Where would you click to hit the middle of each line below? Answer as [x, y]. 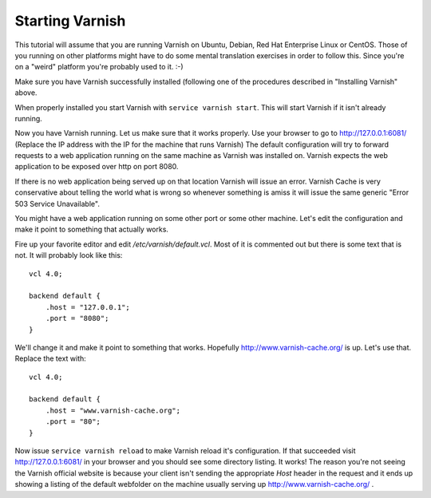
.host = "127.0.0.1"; [88, 307]
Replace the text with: [51, 358]
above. [26, 93]
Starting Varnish [70, 21]
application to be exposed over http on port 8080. [97, 167]
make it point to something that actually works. [92, 229]
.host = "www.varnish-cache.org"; [113, 410]
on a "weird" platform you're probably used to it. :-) [99, 67]
